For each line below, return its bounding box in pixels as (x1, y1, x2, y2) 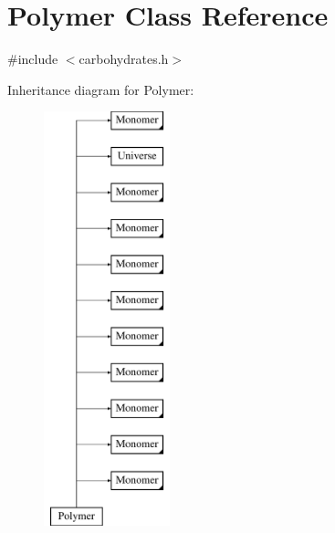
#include (7, 49, 58, 68)
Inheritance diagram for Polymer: (7, 79, 194, 99)
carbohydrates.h (79, 49, 169, 68)
